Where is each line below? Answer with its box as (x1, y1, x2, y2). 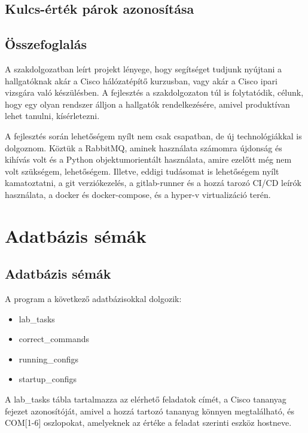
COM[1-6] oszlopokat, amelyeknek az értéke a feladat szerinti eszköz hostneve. (5, 416, 292, 429)
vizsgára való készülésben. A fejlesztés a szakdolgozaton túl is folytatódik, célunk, (5, 86, 304, 99)
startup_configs (19, 373, 77, 385)
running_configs (19, 352, 79, 365)
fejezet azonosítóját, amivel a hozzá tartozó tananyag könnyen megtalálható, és (5, 404, 294, 417)
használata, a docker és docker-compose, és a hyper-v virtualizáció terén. (5, 188, 271, 200)
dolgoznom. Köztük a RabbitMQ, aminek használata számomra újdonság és (5, 141, 282, 154)
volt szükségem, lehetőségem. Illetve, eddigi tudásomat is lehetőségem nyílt (5, 164, 279, 177)
